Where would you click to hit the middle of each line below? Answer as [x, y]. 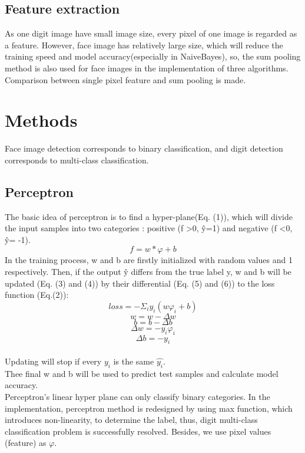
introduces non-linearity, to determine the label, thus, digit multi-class [131, 420]
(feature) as [26, 443]
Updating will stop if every [53, 361]
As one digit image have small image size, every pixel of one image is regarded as [151, 33]
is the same [134, 361]
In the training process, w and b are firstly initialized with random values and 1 [149, 260]
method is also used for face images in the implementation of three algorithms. [147, 68]
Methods [41, 120]
